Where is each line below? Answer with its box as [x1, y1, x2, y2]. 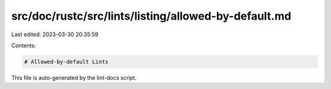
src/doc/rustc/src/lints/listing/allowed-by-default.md [11, 9, 291, 23]
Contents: [11, 42, 36, 49]
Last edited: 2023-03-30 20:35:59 [11, 31, 99, 38]
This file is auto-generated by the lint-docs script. [11, 74, 137, 81]
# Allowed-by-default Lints [24, 58, 108, 65]
